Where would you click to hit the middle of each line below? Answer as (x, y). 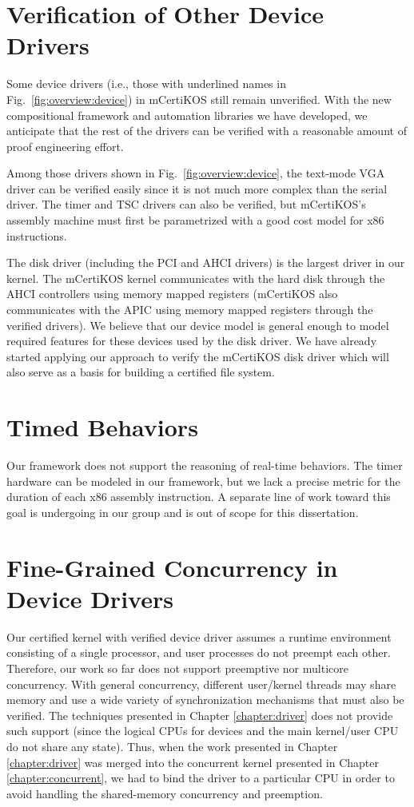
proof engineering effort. (65, 146)
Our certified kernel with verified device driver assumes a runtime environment (199, 636)
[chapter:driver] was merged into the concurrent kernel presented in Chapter (193, 762)
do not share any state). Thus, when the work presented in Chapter (172, 746)
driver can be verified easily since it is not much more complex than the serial (197, 188)
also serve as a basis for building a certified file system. (141, 372)
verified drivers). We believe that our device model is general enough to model (198, 325)
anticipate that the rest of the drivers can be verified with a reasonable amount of (207, 131)
